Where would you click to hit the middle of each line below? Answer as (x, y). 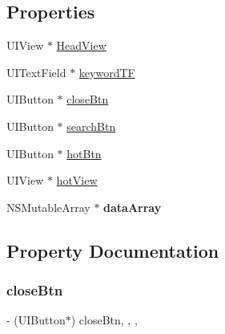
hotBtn (84, 153)
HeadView (81, 45)
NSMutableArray (48, 207)
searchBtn (91, 126)
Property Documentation (113, 250)
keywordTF (107, 72)
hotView (77, 180)
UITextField (36, 72)
